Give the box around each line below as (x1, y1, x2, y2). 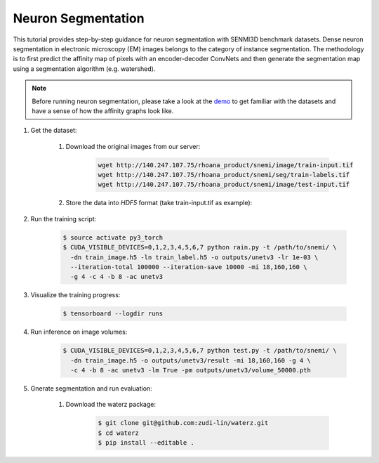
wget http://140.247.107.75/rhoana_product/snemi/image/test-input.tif (98, 181, 350, 189)
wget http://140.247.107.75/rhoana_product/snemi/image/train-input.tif (98, 161, 354, 169)
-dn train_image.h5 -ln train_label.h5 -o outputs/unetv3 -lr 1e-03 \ (70, 253, 319, 261)
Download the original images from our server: (65, 142, 201, 150)
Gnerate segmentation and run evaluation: (30, 384, 152, 393)
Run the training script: (30, 214, 97, 223)
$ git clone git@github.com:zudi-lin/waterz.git (98, 419, 269, 427)
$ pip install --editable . (98, 439, 194, 447)
